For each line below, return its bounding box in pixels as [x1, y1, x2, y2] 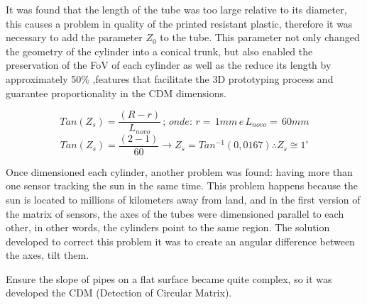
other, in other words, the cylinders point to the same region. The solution [6, 220, 330, 235]
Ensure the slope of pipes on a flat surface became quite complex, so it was [6, 271, 332, 286]
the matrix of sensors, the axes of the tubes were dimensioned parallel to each [6, 206, 344, 221]
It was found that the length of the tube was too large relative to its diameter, [6, 2, 347, 16]
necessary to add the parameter [6, 30, 143, 45]
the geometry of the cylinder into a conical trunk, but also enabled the [6, 43, 313, 58]
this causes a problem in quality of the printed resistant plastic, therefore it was [6, 16, 353, 30]
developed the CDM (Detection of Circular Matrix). [6, 285, 232, 300]
